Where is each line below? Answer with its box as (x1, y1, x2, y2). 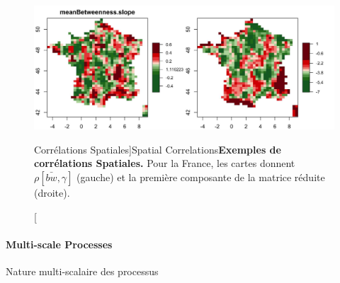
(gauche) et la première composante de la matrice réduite (76, 169, 325, 184)
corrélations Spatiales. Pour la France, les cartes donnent (34, 156, 295, 171)
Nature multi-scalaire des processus (6, 263, 159, 278)
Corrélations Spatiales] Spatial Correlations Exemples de (34, 141, 281, 156)
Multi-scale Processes (6, 236, 113, 251)
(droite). (34, 185, 70, 200)
